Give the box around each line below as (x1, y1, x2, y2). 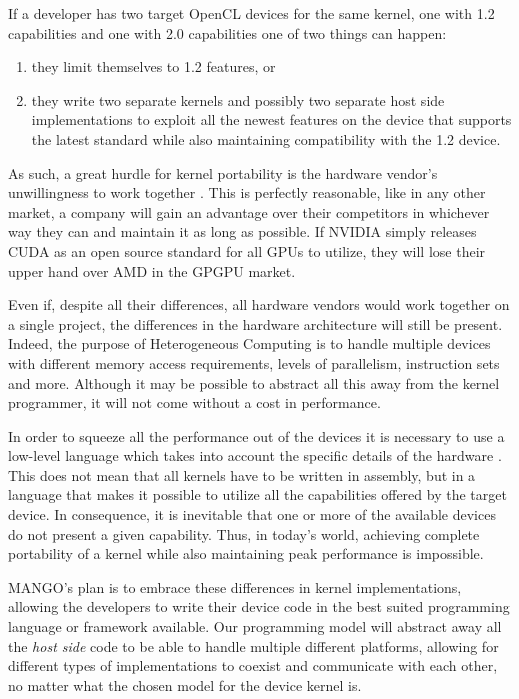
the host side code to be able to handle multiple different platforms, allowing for (8, 635, 499, 656)
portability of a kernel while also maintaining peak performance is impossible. (8, 543, 484, 564)
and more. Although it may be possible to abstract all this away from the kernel (8, 372, 500, 393)
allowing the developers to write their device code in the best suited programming (8, 596, 510, 617)
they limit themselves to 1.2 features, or (31, 56, 276, 77)
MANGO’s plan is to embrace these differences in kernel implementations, (8, 576, 462, 597)
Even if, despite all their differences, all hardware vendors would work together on (8, 294, 510, 315)
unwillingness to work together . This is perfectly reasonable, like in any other (8, 182, 486, 203)
